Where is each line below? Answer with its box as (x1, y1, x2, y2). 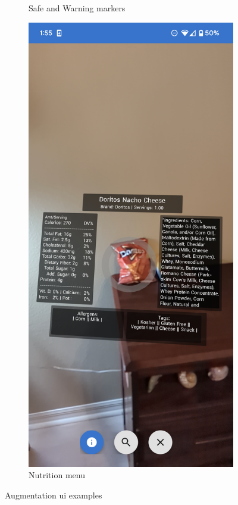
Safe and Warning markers (29, 2, 126, 14)
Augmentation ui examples (5, 489, 102, 501)
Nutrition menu (29, 469, 85, 481)
